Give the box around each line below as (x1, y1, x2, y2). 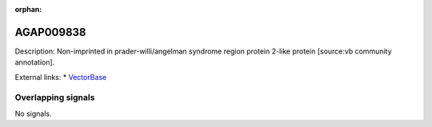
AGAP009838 (14, 25, 87, 39)
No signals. (14, 109, 52, 118)
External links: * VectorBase (14, 72, 107, 81)
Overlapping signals (14, 92, 95, 103)
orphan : (14, 5, 42, 14)
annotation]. (14, 58, 55, 67)
